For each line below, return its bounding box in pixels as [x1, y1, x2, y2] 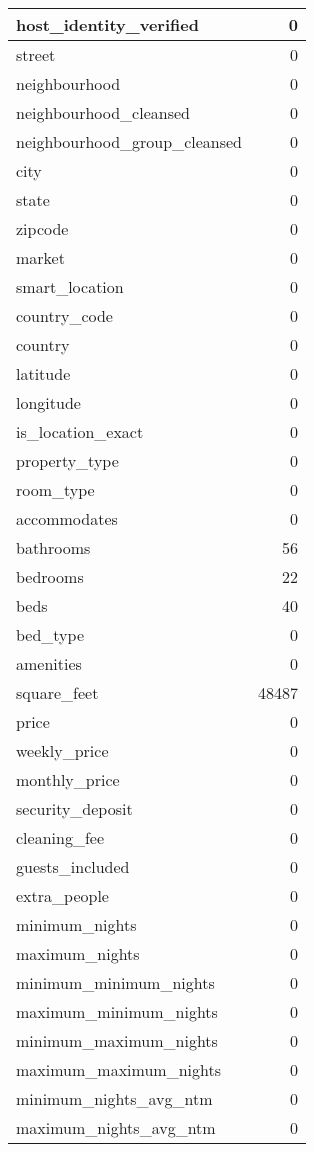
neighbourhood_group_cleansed [16, 130, 243, 153]
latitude [16, 362, 71, 385]
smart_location [16, 275, 124, 298]
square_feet [16, 681, 99, 704]
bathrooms [16, 536, 91, 559]
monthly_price [16, 768, 120, 791]
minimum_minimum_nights [16, 971, 215, 994]
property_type [16, 449, 119, 472]
